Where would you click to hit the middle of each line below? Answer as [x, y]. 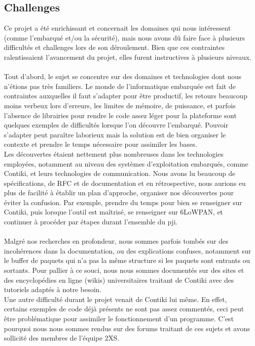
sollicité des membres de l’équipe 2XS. [62, 338]
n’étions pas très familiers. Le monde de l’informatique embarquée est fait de [120, 86]
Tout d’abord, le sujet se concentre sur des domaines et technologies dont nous [123, 76]
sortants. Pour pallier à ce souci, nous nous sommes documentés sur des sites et [124, 270]
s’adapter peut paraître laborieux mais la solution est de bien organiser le [115, 134]
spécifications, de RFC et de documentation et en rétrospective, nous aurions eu [125, 183]
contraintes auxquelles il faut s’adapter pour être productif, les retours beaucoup [126, 96]
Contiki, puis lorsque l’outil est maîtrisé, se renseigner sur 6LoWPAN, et [114, 212]
